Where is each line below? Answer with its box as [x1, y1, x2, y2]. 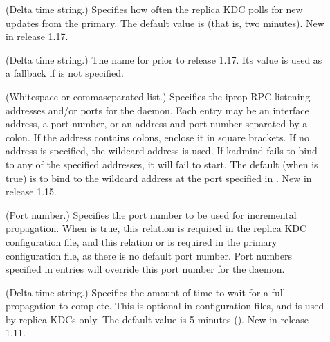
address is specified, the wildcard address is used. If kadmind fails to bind [6, 143, 318, 158]
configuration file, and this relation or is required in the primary [6, 234, 277, 249]
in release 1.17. [6, 29, 68, 44]
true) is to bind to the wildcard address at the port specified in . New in [6, 170, 312, 185]
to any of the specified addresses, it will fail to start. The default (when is [6, 156, 318, 171]
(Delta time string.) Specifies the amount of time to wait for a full [6, 285, 286, 299]
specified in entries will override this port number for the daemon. [6, 262, 285, 276]
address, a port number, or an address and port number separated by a [6, 116, 308, 131]
